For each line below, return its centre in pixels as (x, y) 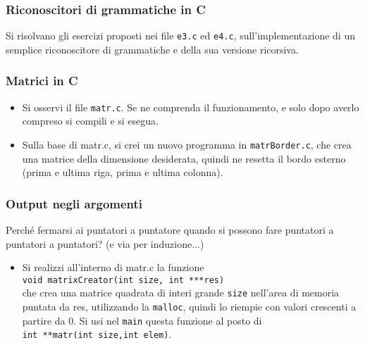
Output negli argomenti (74, 203)
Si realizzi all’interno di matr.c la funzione (113, 267)
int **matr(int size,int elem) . (97, 334)
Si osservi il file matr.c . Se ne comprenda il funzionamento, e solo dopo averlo (191, 107)
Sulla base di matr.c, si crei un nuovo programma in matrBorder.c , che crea (187, 144)
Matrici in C (42, 81)
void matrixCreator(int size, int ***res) (123, 280)
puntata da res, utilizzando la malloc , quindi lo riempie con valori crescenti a (189, 307)
